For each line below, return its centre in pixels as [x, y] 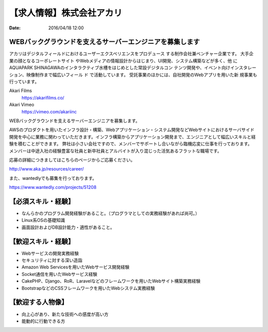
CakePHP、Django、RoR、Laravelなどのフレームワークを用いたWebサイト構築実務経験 [111, 281]
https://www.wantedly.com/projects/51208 [53, 187]
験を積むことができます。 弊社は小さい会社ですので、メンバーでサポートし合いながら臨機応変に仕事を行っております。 [131, 144]
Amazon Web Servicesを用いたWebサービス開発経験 [75, 267]
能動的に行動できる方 [43, 321]
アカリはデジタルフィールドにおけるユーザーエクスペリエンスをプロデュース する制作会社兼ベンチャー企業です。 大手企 [132, 54]
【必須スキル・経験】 [42, 201]
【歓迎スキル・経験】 [42, 241]
